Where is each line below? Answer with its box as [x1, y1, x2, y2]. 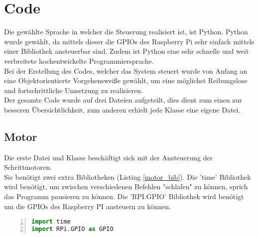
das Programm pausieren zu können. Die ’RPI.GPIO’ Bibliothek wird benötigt [4, 191, 244, 202]
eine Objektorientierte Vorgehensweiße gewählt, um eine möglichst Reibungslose [4, 75, 248, 86]
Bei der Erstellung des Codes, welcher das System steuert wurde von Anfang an [4, 65, 248, 76]
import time [31, 218, 71, 226]
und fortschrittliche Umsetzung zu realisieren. [4, 85, 143, 95]
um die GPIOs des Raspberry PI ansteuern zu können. [4, 201, 171, 211]
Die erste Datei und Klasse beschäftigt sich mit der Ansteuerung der [4, 152, 213, 162]
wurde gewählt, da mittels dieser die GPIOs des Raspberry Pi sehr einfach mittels [4, 36, 255, 46]
